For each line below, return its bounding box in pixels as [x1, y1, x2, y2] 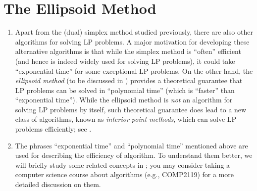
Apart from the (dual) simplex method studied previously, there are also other [15, 27, 253, 37]
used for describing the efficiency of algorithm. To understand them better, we [15, 150, 253, 160]
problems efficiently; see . [15, 124, 92, 134]
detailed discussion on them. [15, 179, 101, 190]
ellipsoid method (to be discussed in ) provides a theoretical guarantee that [15, 75, 243, 86]
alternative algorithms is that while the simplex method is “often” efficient [15, 46, 241, 56]
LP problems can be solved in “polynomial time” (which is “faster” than [15, 85, 235, 95]
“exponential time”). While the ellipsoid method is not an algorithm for [15, 95, 233, 105]
